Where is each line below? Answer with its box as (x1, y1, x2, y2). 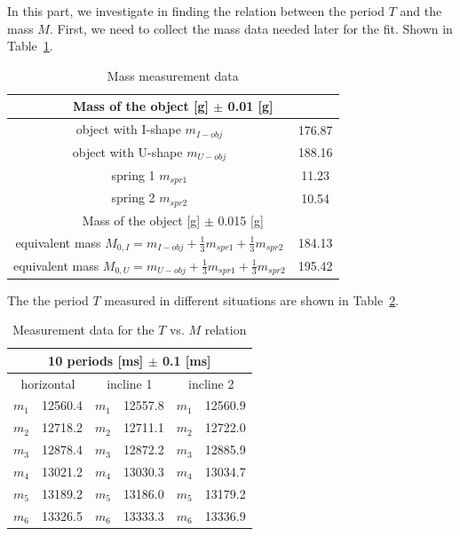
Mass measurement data (107, 66, 239, 84)
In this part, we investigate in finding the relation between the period (7, 2, 385, 20)
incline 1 (107, 374, 153, 392)
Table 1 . (7, 36, 53, 55)
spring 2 (111, 188, 155, 207)
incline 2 (188, 374, 234, 392)
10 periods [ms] (48, 351, 144, 369)
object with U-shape (72, 142, 183, 161)
